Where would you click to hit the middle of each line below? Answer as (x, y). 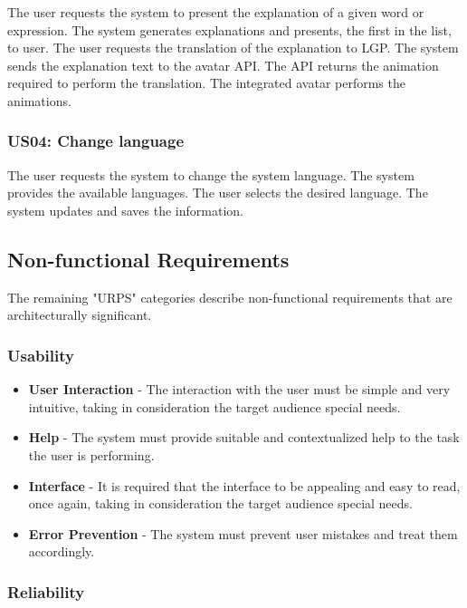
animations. (39, 100)
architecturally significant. (80, 315)
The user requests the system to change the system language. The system (211, 174)
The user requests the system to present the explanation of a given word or (216, 12)
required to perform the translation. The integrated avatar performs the (206, 83)
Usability (41, 355)
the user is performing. (91, 454)
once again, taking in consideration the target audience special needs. (220, 503)
